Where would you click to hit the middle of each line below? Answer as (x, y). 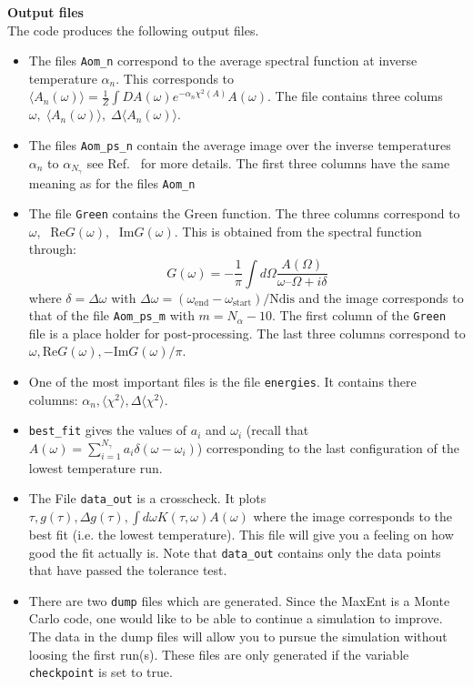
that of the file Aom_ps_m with (111, 315)
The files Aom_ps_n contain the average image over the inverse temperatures (240, 145)
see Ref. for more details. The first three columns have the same (268, 162)
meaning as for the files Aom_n (112, 182)
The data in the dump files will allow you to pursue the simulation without (238, 636)
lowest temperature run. (96, 467)
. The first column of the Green (359, 315)
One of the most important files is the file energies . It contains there (222, 381)
